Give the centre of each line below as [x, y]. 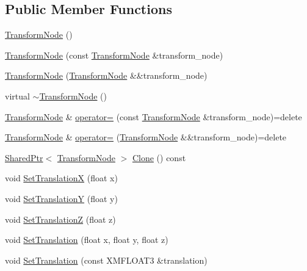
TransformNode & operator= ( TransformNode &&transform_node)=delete [146, 137]
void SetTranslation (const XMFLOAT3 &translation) [106, 260]
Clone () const [159, 157]
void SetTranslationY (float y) [61, 198]
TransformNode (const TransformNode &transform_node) [114, 55]
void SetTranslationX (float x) [61, 178]
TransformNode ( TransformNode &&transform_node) [106, 75]
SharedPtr [24, 157]
